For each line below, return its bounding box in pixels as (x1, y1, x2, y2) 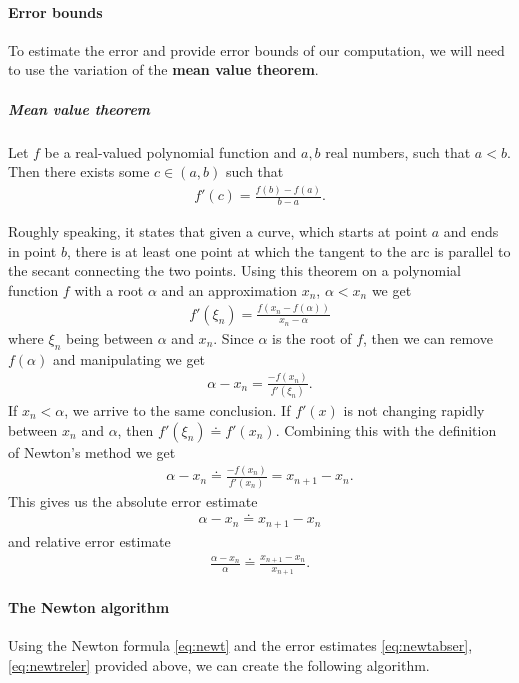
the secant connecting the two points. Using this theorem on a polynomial (8, 260, 461, 281)
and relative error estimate (8, 530, 171, 551)
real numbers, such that (325, 141, 471, 162)
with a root (74, 279, 144, 300)
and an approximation (161, 279, 297, 300)
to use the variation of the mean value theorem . (8, 59, 319, 80)
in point (8, 240, 57, 261)
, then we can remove (363, 327, 493, 348)
